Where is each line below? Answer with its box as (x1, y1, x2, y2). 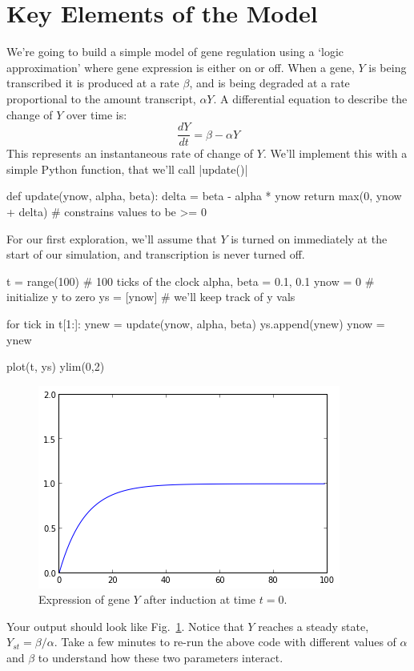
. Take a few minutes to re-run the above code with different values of (54, 633, 396, 650)
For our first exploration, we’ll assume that (6, 230, 217, 247)
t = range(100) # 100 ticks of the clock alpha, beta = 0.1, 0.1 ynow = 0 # (6, 272, 375, 289)
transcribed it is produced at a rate (6, 74, 179, 91)
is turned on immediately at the (231, 230, 388, 247)
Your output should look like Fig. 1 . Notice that (6, 617, 244, 634)
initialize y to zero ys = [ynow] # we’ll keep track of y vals (6, 288, 295, 305)
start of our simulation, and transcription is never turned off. (6, 246, 305, 263)
